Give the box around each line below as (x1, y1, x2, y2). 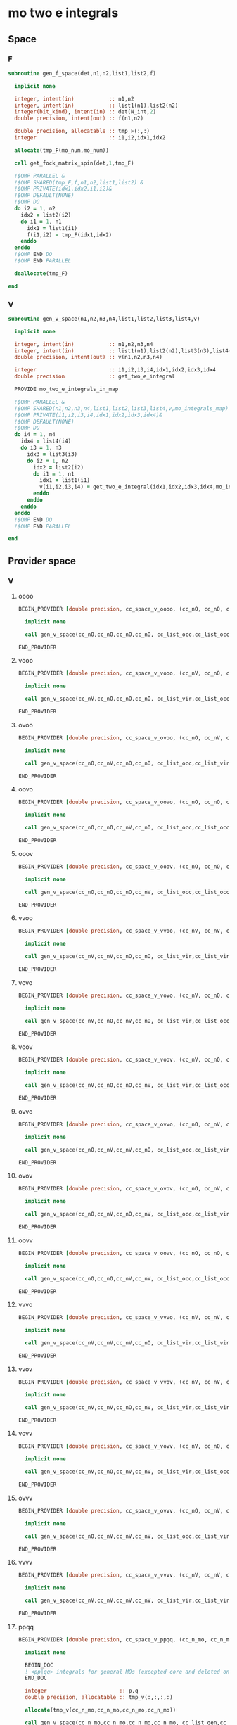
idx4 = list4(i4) (20, 438, 72, 445)
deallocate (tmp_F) (14, 269, 69, 277)
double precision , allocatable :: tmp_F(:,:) (14, 128, 150, 135)
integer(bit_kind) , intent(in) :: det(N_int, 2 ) (14, 108, 157, 115)
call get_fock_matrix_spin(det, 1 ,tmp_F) (14, 160, 134, 167)
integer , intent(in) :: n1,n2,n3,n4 (14, 340, 153, 348)
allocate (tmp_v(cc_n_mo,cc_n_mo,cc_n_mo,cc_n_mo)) (25, 1707, 177, 1714)
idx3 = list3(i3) (26, 450, 78, 458)
